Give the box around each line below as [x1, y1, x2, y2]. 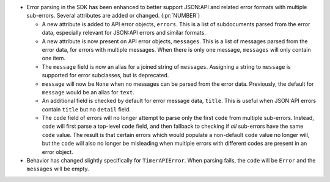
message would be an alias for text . [42, 88, 134, 96]
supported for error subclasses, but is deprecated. [42, 72, 169, 79]
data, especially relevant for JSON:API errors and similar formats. [42, 29, 206, 37]
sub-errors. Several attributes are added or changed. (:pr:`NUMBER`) [26, 12, 200, 19]
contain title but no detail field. [42, 105, 131, 113]
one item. [42, 55, 66, 62]
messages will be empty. [26, 165, 89, 173]
